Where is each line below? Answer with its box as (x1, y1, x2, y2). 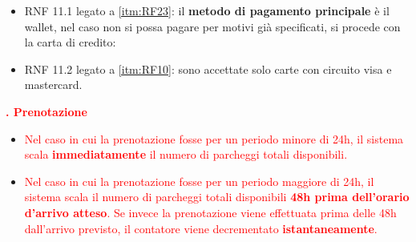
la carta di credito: (24, 34, 116, 50)
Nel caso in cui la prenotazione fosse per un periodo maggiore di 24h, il (24, 172, 374, 189)
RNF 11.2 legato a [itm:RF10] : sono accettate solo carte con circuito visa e (24, 60, 392, 77)
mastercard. (24, 76, 83, 93)
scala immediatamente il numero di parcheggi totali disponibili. (24, 146, 348, 163)
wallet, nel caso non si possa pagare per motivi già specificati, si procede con (24, 18, 401, 34)
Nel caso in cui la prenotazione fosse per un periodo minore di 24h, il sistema (24, 130, 404, 147)
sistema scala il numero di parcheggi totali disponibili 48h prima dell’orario (24, 188, 410, 205)
